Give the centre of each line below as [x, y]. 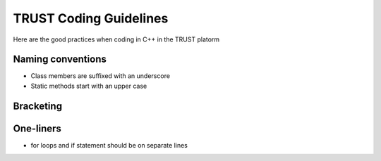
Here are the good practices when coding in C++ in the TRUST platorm [116, 39]
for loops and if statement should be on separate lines [109, 145]
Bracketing [38, 106]
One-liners [37, 128]
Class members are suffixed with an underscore [101, 76]
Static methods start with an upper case [89, 86]
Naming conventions [60, 59]
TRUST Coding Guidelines [91, 18]
